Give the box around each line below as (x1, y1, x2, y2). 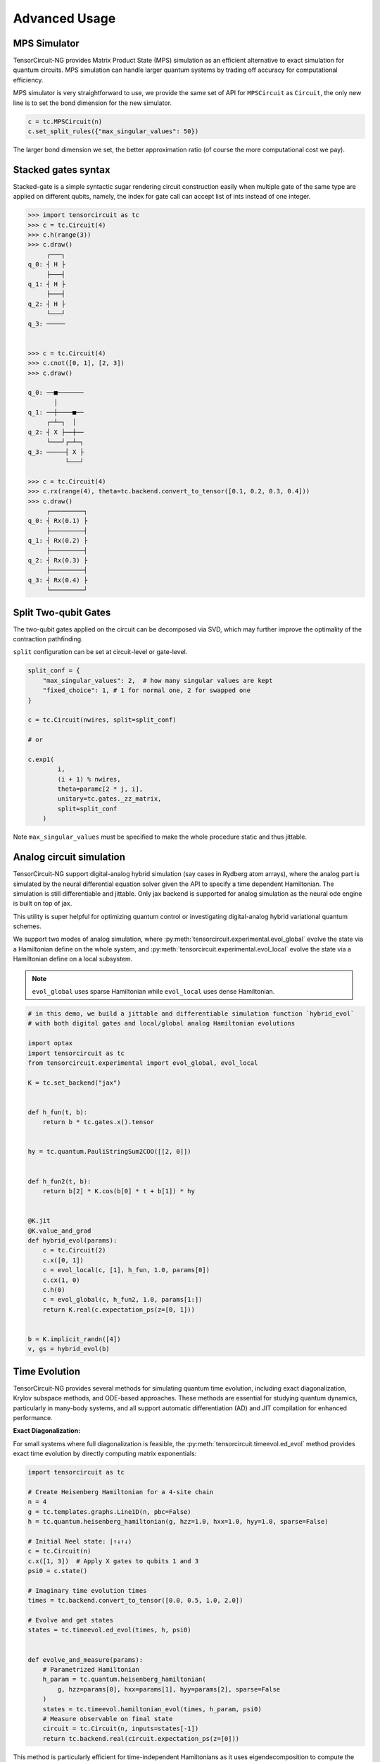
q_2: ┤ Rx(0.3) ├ (27, 556, 88, 564)
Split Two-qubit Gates (13, 606, 111, 618)
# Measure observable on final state (42, 1715, 173, 1723)
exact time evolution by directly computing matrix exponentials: (13, 1449, 197, 1458)
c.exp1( (27, 755, 54, 763)
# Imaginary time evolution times (27, 1587, 147, 1594)
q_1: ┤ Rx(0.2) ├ (27, 536, 88, 545)
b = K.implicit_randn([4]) (27, 1335, 121, 1343)
